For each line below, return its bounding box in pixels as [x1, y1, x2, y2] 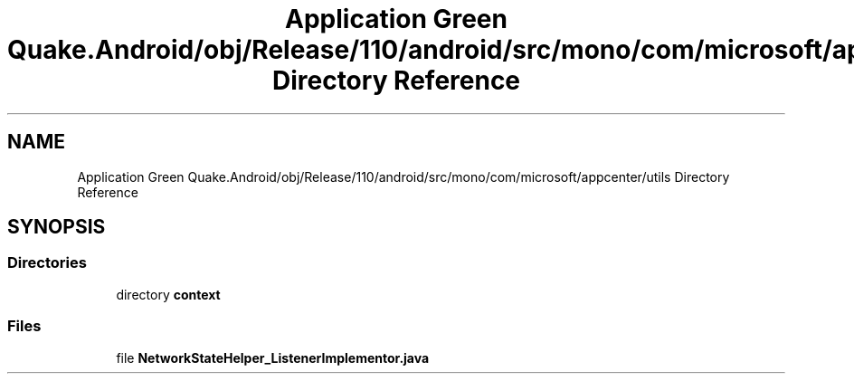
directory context [116, 286, 221, 302]
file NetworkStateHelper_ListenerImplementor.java [116, 349, 430, 366]
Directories [7, 253, 87, 272]
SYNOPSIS [7, 215, 106, 239]
